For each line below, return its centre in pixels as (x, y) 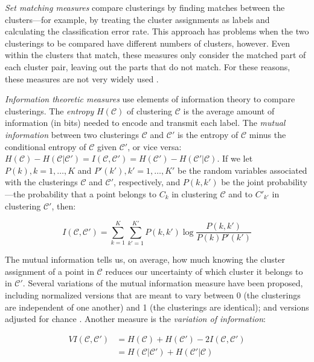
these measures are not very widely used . (82, 78)
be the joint (243, 182)
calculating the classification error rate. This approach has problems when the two (157, 31)
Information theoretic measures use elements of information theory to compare (150, 99)
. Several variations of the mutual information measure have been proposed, (163, 283)
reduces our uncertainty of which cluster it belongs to (204, 271)
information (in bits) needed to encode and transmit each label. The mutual (145, 123)
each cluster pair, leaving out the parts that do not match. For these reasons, (148, 66)
